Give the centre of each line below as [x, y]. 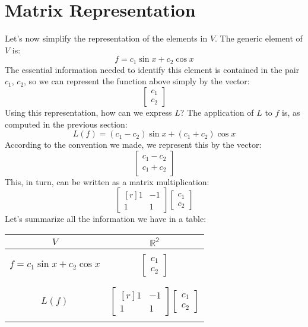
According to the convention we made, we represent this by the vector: [133, 145]
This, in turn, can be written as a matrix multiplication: [107, 181]
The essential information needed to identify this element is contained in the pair [152, 69]
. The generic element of [259, 38]
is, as [291, 112]
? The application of [217, 112]
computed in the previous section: [66, 124]
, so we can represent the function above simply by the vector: [137, 81]
